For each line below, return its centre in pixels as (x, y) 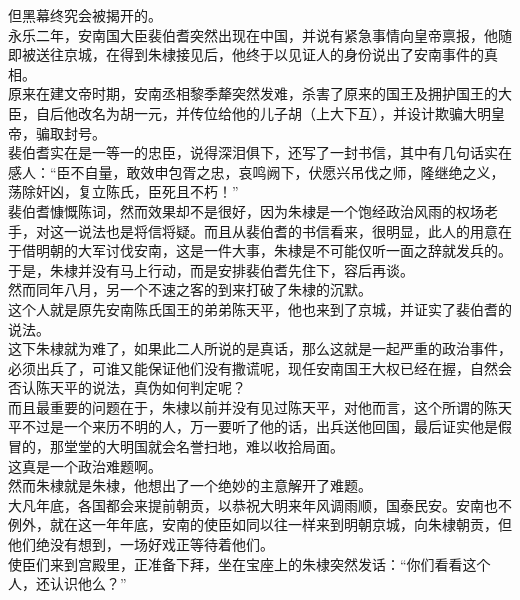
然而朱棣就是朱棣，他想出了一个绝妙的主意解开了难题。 (190, 485)
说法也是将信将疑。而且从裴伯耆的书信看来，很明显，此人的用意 (287, 230)
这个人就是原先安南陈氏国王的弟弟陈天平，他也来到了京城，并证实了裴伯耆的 (260, 308)
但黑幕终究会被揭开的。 (85, 15)
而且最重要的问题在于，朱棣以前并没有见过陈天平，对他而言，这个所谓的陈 (253, 406)
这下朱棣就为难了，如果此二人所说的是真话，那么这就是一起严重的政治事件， (260, 348)
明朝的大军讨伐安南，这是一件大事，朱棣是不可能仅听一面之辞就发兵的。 (273, 250)
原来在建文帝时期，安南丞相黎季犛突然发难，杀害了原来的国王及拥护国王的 (253, 93)
